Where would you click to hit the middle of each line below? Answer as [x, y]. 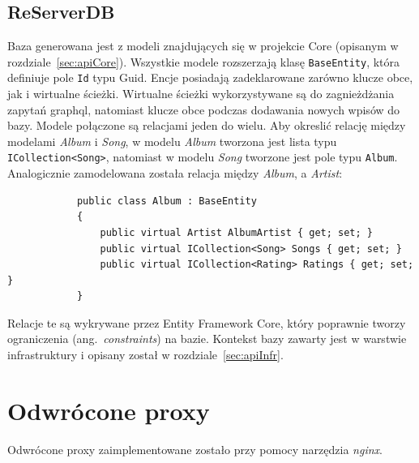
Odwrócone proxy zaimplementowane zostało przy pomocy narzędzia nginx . [195, 449]
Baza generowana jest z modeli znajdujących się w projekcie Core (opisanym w [203, 46]
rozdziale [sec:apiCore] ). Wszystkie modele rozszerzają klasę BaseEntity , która [204, 61]
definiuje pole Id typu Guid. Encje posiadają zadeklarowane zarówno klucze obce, [210, 77]
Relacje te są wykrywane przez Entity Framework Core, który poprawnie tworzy [207, 322]
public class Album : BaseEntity [167, 201]
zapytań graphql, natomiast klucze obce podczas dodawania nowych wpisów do [204, 109]
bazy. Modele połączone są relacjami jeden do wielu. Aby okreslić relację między [207, 125]
